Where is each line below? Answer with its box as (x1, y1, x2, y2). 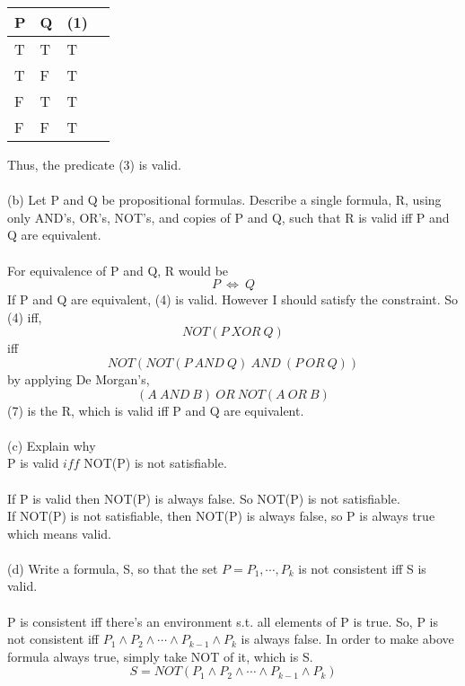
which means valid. (7, 523, 111, 542)
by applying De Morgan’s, (7, 369, 150, 388)
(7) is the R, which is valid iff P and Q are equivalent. (7, 400, 304, 419)
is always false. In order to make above (241, 629, 454, 648)
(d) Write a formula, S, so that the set (7, 558, 218, 577)
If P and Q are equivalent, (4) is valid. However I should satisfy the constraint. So (7, 290, 458, 309)
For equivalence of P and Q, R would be (7, 260, 229, 279)
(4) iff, (7, 307, 42, 326)
